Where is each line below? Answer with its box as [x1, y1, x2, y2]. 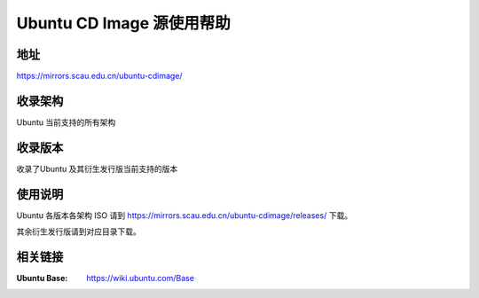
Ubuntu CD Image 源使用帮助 [16, 13, 231, 33]
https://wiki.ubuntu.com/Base [86, 273, 195, 284]
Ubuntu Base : [16, 273, 68, 284]
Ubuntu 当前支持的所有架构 [16, 116, 116, 128]
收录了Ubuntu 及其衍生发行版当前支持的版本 [16, 163, 178, 174]
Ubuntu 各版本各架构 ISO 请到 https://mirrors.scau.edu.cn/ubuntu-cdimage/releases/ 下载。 [16, 209, 353, 221]
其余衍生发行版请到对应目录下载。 [16, 226, 141, 237]
